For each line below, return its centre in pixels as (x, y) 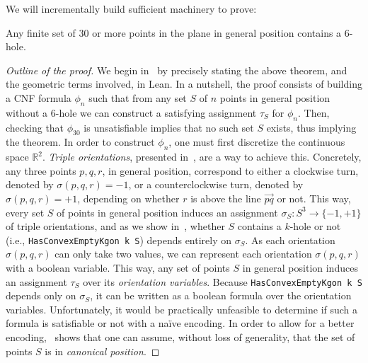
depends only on (41, 295)
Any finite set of (41, 32)
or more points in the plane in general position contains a (217, 32)
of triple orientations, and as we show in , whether (115, 226)
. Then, (314, 112)
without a (27, 112)
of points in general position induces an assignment (167, 212)
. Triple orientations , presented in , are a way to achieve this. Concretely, (202, 157)
